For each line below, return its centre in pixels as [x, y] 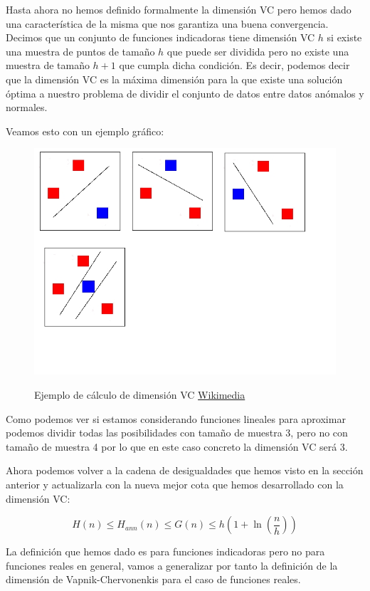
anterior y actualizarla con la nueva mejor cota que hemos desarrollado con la [175, 484]
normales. [27, 107]
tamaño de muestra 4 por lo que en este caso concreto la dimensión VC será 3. [177, 446]
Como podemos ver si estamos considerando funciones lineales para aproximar [176, 418]
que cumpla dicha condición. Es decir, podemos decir [234, 65]
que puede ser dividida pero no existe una [258, 51]
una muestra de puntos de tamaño [80, 51]
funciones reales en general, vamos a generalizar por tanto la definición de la [172, 565]
